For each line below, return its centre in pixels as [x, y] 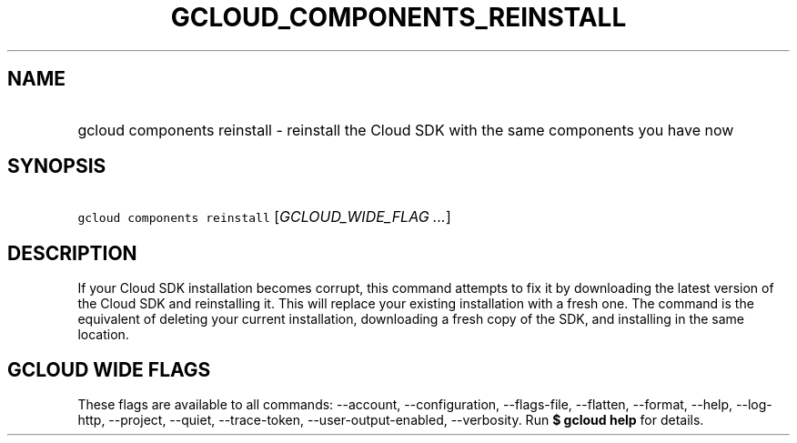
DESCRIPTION [72, 253]
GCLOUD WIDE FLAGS [109, 369]
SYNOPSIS [57, 166]
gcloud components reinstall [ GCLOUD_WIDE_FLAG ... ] [264, 217]
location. [103, 335]
